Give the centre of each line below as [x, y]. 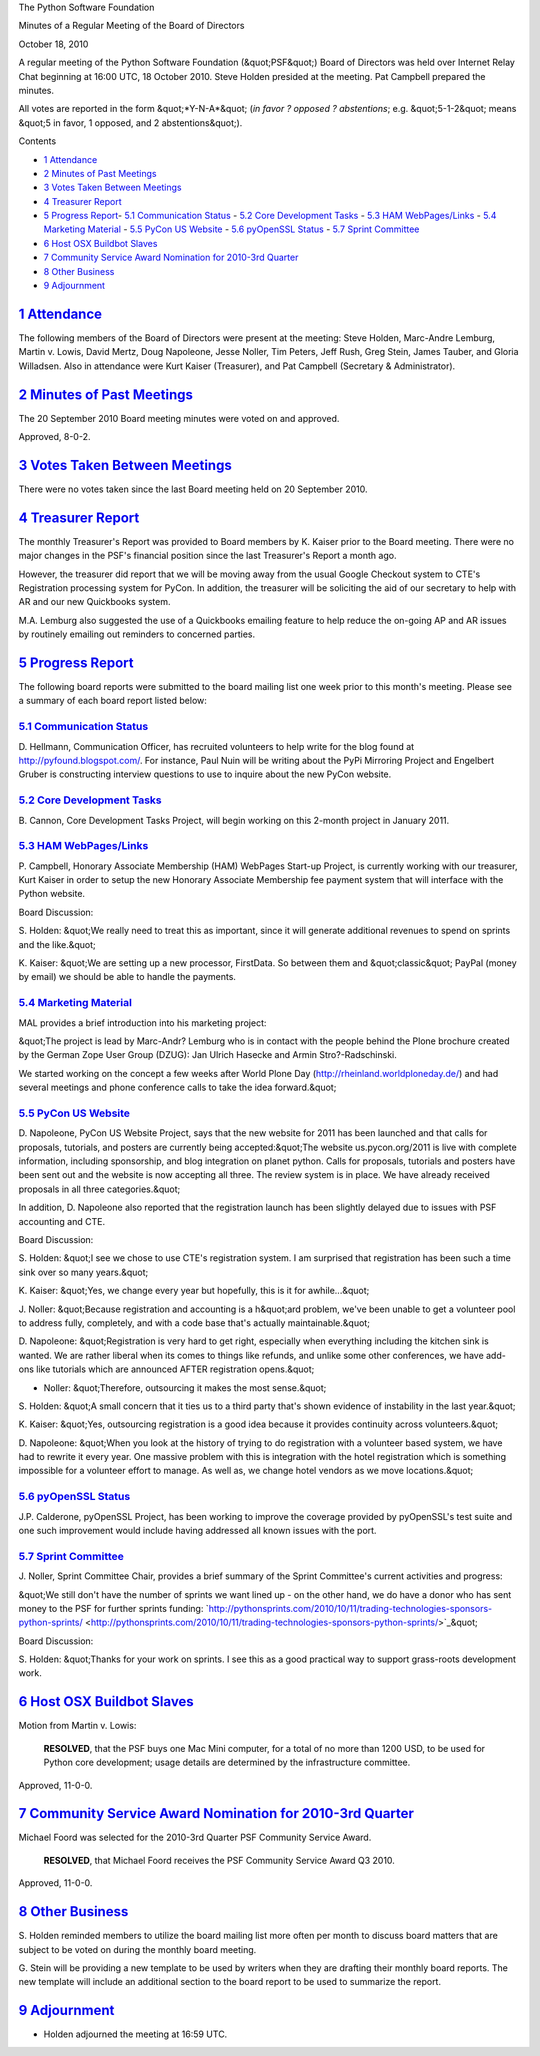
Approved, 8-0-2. [54, 437]
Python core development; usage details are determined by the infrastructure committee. [227, 1762]
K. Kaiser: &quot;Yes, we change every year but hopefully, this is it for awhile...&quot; [194, 1291]
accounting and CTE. [61, 1221]
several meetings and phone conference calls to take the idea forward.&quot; [177, 1087]
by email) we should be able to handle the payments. [127, 977]
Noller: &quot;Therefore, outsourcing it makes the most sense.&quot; [185, 1387]
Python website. [51, 894]
